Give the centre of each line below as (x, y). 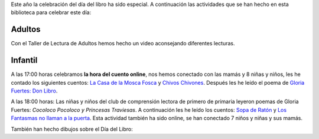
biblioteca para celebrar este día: (51, 12)
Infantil (24, 60)
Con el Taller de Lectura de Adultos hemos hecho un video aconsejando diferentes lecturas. (123, 44)
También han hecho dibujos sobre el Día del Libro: (72, 129)
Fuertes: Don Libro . (34, 91)
